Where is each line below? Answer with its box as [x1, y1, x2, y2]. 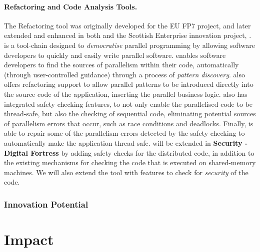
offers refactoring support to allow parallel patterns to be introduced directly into [4, 79, 253, 89]
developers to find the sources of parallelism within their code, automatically [4, 59, 239, 70]
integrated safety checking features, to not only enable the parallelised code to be [4, 98, 252, 109]
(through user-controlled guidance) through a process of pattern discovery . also [4, 69, 245, 79]
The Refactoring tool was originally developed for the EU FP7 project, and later [4, 20, 251, 30]
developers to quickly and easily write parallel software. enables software [4, 49, 226, 60]
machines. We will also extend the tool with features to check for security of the [4, 167, 248, 177]
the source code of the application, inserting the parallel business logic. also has [4, 88, 247, 99]
